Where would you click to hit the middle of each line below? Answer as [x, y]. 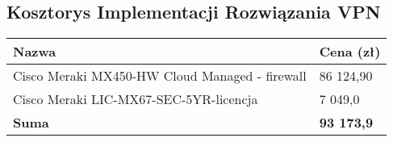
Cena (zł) [350, 52]
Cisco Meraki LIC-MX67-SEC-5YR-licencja [136, 99]
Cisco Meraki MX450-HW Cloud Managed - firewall [160, 76]
